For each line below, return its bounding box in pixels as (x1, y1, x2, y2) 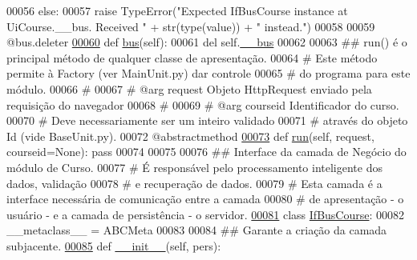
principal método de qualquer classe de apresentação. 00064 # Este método (6, 49, 378, 66)
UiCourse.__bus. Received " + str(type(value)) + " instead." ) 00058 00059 (6, 18, 375, 34)
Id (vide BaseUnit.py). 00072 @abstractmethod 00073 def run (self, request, (6, 127, 374, 144)
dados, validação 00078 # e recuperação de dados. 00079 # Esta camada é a (6, 174, 383, 191)
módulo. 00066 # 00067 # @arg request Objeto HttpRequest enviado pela (6, 80, 372, 97)
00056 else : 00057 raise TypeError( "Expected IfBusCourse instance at (6, 2, 348, 18)
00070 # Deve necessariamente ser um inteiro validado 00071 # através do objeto (6, 112, 408, 129)
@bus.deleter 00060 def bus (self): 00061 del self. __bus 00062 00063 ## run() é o (6, 34, 407, 50)
